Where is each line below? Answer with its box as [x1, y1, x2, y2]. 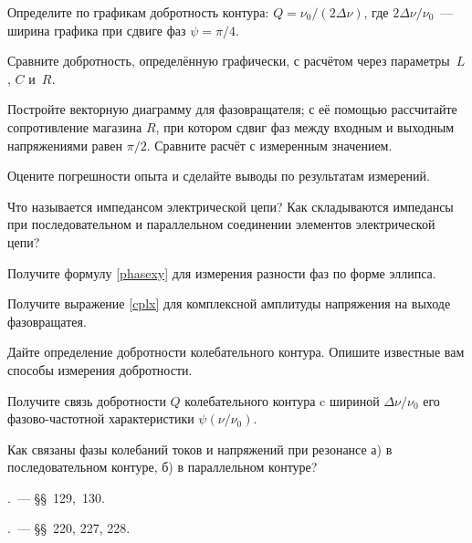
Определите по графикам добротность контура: [7, 3, 269, 21]
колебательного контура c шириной [184, 391, 380, 410]
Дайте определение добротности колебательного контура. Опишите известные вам [7, 342, 465, 361]
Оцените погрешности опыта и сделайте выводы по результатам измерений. [7, 166, 430, 185]
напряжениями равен [7, 135, 123, 154]
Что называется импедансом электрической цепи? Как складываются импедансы [7, 196, 454, 215]
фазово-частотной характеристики [7, 409, 194, 428]
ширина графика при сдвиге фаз [7, 20, 186, 39]
